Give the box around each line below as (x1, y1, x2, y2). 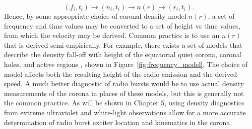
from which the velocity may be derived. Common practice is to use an (4, 30, 220, 40)
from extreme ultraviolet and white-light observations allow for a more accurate (4, 107, 246, 117)
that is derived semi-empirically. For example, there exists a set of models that (4, 39, 243, 50)
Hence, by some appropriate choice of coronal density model (4, 11, 187, 21)
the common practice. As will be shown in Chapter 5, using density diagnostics (4, 97, 244, 108)
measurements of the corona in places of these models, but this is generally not (4, 88, 244, 98)
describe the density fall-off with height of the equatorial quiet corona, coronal (4, 49, 242, 60)
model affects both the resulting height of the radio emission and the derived (4, 68, 237, 79)
